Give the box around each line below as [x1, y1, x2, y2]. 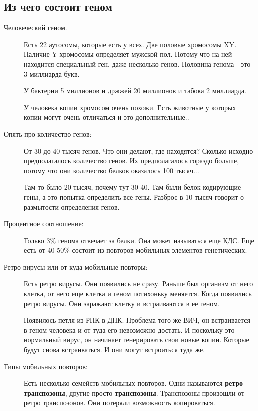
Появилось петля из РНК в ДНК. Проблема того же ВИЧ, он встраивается [24, 315, 250, 325]
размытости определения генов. [24, 201, 120, 212]
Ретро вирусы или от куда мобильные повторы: [4, 261, 148, 272]
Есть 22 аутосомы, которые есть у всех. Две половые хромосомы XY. [24, 39, 237, 49]
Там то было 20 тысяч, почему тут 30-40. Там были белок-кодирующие [24, 182, 241, 192]
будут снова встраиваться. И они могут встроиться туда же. [24, 344, 205, 355]
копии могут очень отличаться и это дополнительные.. [24, 112, 189, 122]
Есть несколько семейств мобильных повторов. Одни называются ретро [24, 378, 243, 388]
